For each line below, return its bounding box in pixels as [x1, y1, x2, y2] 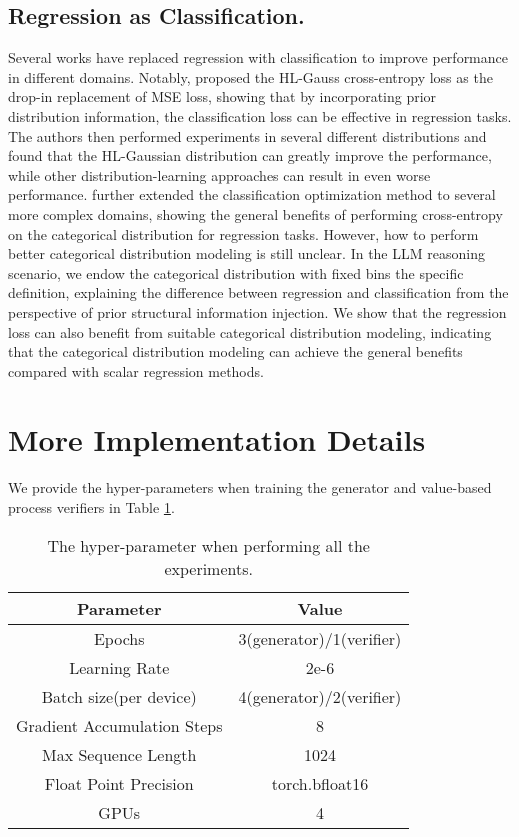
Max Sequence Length [42, 742, 197, 766]
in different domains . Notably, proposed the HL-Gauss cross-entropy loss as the [8, 66, 493, 87]
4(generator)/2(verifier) [238, 684, 402, 708]
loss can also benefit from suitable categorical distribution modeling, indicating [8, 321, 492, 342]
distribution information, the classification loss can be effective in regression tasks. [8, 105, 512, 126]
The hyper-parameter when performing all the [47, 533, 370, 557]
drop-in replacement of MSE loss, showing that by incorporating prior [8, 86, 437, 107]
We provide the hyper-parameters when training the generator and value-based [8, 477, 492, 498]
